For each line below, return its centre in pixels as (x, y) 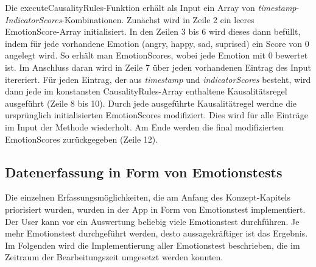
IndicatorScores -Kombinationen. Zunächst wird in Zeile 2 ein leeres (130, 19)
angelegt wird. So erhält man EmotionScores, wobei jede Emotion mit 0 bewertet (156, 55)
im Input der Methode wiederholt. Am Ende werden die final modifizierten (144, 126)
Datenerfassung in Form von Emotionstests (144, 172)
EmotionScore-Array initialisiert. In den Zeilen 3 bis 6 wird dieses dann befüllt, (153, 31)
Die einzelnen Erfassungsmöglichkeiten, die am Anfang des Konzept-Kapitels (148, 197)
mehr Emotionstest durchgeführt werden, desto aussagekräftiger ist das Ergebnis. (156, 233)
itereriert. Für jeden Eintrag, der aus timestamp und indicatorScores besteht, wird (158, 79)
